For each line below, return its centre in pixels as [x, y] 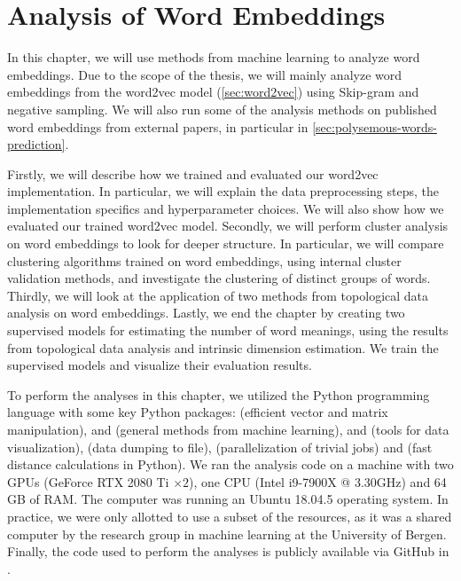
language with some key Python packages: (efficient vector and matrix [198, 412]
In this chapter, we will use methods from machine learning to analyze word [214, 57]
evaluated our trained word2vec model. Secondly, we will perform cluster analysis [228, 226]
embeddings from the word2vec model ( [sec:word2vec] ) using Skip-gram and [213, 92]
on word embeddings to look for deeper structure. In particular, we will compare [226, 243]
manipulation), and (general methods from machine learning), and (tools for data [228, 429]
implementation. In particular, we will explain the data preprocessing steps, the [223, 191]
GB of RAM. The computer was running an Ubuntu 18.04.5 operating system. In [228, 499]
